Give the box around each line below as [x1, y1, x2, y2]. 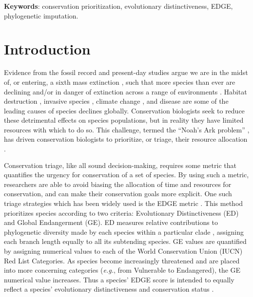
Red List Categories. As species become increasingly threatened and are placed [4, 255, 240, 265]
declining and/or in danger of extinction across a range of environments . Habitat [4, 86, 247, 96]
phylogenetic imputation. [4, 10, 78, 20]
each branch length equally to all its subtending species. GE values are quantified [4, 236, 247, 246]
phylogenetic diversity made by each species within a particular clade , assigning [4, 226, 244, 237]
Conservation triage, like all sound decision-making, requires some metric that [4, 160, 236, 170]
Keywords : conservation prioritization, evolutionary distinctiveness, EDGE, [4, 1, 233, 11]
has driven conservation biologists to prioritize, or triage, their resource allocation [4, 134, 248, 144]
